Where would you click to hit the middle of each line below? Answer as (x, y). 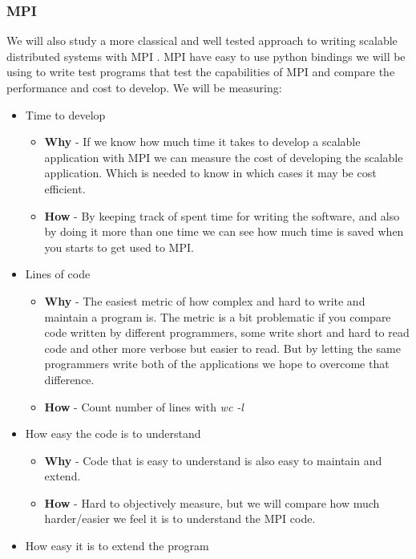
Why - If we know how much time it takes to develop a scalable (202, 142)
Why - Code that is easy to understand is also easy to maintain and (213, 460)
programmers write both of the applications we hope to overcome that (217, 364)
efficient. (65, 188)
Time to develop (65, 114)
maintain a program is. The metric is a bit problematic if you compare (218, 316)
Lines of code (58, 274)
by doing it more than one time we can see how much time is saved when (224, 231)
